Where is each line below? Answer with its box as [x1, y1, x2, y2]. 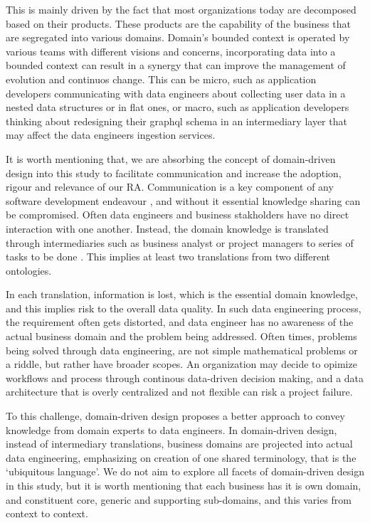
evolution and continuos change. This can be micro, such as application [6, 71, 317, 86]
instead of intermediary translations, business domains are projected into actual [6, 436, 353, 451]
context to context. [6, 506, 88, 521]
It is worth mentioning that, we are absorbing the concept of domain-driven [6, 151, 336, 166]
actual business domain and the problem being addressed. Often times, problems [6, 329, 357, 344]
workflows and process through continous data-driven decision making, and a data [6, 370, 364, 385]
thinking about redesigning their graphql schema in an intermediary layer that [6, 113, 347, 128]
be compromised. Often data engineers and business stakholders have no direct [6, 207, 349, 222]
